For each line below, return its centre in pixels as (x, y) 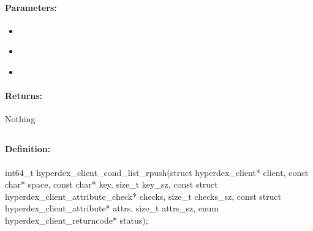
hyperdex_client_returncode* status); (77, 220)
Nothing (20, 119)
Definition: (28, 149)
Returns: (24, 96)
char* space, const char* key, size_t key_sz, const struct (111, 184)
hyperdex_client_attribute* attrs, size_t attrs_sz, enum (112, 208)
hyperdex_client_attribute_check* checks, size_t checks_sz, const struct (143, 196)
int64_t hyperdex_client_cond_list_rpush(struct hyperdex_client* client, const (157, 172)
